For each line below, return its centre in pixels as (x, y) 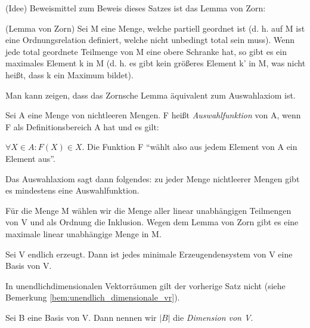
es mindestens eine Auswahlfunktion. (72, 190)
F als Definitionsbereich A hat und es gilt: (82, 126)
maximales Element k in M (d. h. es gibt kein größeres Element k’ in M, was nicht (156, 63)
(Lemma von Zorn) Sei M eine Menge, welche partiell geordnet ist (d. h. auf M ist (155, 28)
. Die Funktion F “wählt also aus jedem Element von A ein (190, 147)
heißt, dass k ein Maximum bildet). (69, 74)
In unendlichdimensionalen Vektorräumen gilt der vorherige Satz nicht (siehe (145, 285)
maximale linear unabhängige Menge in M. (83, 233)
